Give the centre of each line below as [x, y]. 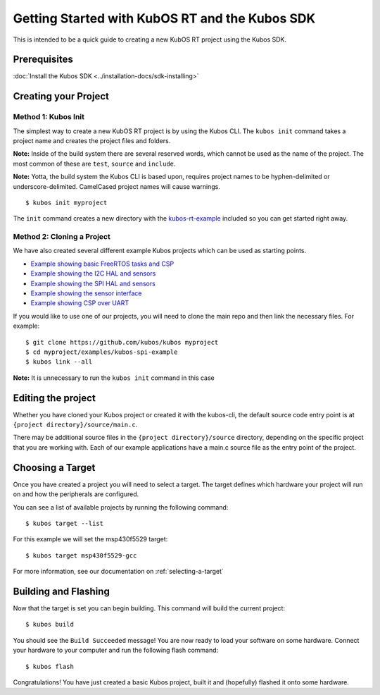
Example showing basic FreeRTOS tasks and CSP [102, 264]
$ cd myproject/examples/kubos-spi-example [102, 352]
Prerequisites [43, 60]
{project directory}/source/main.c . [75, 425]
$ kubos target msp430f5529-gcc [81, 555]
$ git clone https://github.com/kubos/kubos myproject [122, 342]
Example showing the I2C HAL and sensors [93, 273]
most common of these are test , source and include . [94, 164]
